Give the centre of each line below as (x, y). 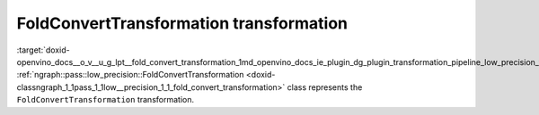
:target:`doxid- (44, 50)
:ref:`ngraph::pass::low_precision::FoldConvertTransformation (130, 75)
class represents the (325, 87)
